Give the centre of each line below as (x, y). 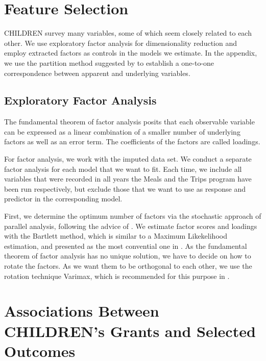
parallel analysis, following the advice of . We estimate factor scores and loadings (131, 226)
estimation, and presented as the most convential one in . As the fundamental (126, 246)
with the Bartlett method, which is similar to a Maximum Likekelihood (116, 236)
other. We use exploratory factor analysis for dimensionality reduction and (120, 43)
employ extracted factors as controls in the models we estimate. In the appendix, (131, 53)
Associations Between (82, 311)
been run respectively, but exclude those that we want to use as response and (125, 188)
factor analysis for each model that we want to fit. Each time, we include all (123, 169)
